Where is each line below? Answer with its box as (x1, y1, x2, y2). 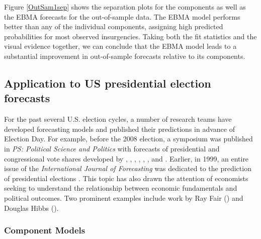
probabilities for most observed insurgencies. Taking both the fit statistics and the (4, 31, 257, 41)
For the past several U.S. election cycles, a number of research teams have (4, 114, 232, 124)
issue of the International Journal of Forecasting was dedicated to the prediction (4, 163, 251, 174)
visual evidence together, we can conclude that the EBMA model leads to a (4, 41, 237, 51)
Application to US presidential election (4, 75, 211, 91)
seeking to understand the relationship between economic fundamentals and (4, 183, 237, 193)
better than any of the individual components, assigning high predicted (4, 21, 223, 32)
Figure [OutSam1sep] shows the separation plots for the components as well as (4, 2, 246, 12)
